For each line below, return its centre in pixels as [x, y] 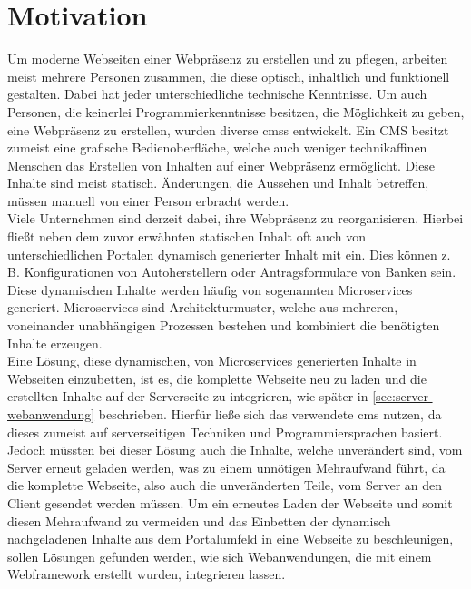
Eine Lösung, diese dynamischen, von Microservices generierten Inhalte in [212, 361]
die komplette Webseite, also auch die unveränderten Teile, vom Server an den [225, 485]
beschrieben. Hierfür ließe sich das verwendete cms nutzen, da [270, 414]
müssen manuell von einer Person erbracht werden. [148, 200]
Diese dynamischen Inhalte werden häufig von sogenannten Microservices [210, 289]
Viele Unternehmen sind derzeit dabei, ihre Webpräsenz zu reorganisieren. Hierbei [235, 218]
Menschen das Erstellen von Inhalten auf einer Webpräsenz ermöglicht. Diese [221, 165]
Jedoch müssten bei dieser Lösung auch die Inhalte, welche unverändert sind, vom [235, 450]
